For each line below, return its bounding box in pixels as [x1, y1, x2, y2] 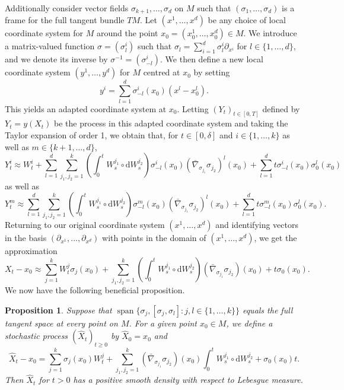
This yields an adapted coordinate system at [5, 102, 167, 115]
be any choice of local [208, 14, 286, 26]
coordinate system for [5, 27, 84, 39]
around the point [96, 27, 158, 39]
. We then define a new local [160, 53, 263, 65]
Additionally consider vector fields [5, 2, 129, 14]
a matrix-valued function [5, 40, 95, 52]
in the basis [5, 232, 47, 244]
